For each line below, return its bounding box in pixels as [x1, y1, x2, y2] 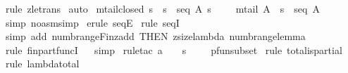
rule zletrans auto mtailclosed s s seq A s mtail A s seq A [5, 1, 320, 15]
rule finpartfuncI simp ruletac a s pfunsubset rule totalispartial [5, 42, 342, 57]
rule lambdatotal [5, 56, 80, 71]
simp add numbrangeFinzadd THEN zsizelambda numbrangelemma [5, 29, 306, 44]
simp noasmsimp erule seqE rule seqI [5, 15, 180, 29]
